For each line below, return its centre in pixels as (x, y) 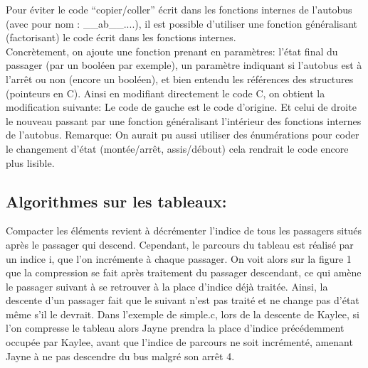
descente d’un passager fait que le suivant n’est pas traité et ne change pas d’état (183, 300)
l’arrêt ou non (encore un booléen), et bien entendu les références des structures (180, 79)
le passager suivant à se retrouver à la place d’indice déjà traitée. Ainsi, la (167, 286)
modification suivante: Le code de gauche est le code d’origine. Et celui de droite (181, 107)
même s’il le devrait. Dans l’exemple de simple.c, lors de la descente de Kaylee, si (183, 314)
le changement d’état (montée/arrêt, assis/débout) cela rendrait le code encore (177, 148)
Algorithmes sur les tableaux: (116, 201)
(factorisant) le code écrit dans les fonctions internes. (121, 37)
